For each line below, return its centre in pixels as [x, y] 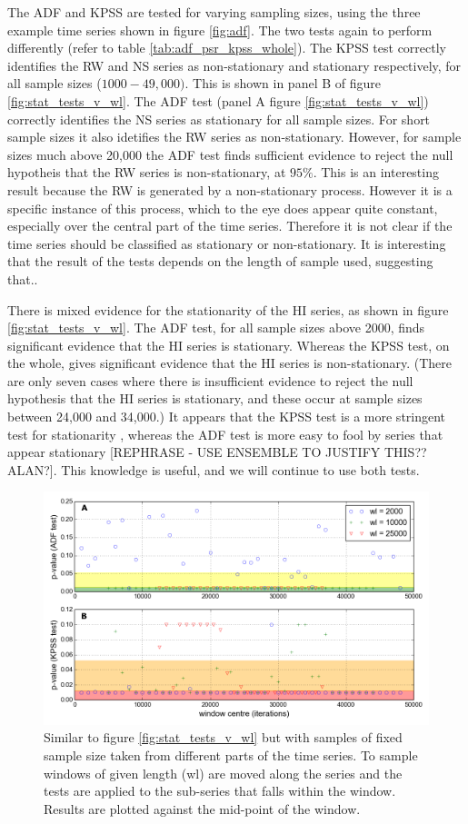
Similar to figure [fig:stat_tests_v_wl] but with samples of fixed [223, 737]
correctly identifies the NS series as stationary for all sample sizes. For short [219, 119]
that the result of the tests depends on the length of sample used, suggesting [220, 261]
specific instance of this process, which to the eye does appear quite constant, [223, 208]
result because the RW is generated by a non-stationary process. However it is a [230, 189]
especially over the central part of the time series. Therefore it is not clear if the [230, 226]
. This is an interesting [376, 172]
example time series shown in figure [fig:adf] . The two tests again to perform [220, 30]
